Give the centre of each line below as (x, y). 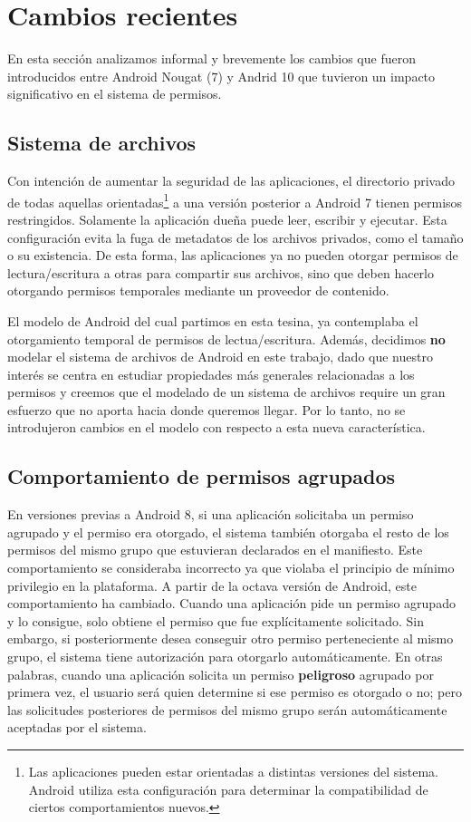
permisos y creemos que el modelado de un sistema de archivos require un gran (226, 392)
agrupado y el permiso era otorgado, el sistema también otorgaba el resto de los (228, 532)
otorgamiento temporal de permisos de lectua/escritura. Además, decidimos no (226, 338)
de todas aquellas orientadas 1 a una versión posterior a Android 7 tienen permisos (235, 200)
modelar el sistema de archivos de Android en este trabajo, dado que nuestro (220, 357)
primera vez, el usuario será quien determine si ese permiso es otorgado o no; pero (235, 692)
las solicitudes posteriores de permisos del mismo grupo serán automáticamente (227, 709)
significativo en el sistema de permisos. (115, 94)
